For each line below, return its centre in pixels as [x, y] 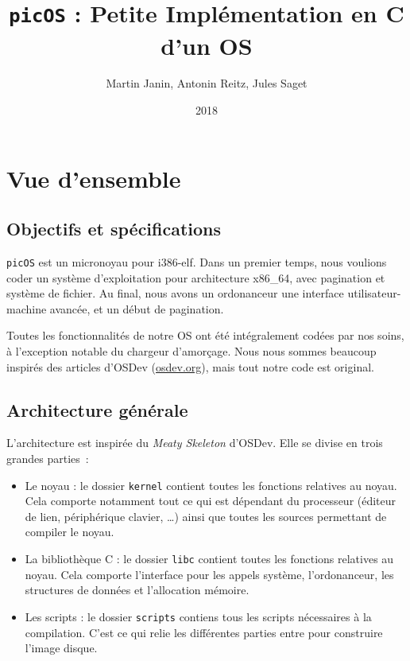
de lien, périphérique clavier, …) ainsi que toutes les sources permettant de [206, 516]
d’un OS [207, 45]
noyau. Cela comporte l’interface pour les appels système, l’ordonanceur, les [209, 574]
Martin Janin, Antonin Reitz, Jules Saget [207, 83]
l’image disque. [61, 648]
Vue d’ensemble [94, 178]
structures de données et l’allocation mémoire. [137, 590]
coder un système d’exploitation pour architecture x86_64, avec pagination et [196, 277]
